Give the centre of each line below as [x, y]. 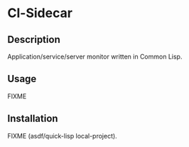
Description [34, 40]
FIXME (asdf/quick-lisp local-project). [62, 136]
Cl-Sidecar [40, 13]
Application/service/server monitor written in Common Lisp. [95, 56]
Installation [33, 119]
